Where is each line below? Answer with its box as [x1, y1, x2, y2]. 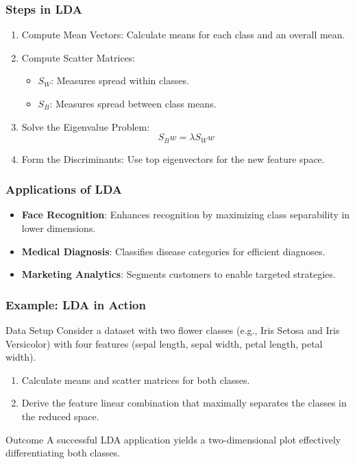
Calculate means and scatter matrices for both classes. [21, 372, 250, 387]
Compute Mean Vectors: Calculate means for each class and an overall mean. [21, 27, 345, 42]
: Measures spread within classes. [51, 73, 189, 88]
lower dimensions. [21, 221, 96, 235]
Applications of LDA [5, 181, 123, 198]
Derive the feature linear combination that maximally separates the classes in [21, 396, 347, 410]
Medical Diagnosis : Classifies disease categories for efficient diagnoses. [21, 244, 326, 258]
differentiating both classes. [5, 446, 121, 460]
